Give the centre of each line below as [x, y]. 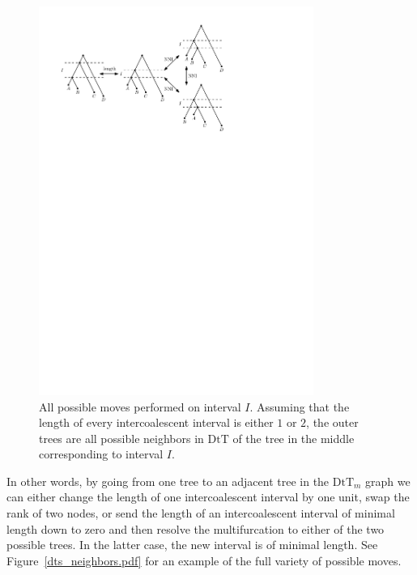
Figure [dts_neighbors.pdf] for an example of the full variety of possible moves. [204, 560]
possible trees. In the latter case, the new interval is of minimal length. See [192, 545]
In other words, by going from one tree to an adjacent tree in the [168, 481]
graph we [388, 481]
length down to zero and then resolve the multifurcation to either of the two [196, 528]
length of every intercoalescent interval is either [156, 422]
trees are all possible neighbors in [121, 438]
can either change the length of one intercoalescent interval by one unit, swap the [208, 497]
